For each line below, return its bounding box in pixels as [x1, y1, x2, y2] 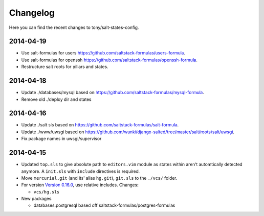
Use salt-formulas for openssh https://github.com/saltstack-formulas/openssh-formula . [21, 57, 198, 63]
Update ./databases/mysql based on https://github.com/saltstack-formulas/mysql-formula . [21, 90, 204, 96]
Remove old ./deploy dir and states [21, 96, 91, 102]
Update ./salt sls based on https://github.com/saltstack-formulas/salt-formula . [21, 122, 179, 128]
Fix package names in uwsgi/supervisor [21, 136, 102, 142]
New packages [21, 196, 52, 202]
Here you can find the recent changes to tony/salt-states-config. [9, 24, 139, 30]
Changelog [9, 7, 55, 18]
